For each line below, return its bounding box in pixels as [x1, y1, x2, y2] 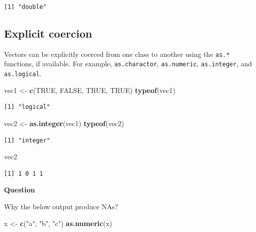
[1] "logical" [4, 103, 51, 111]
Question [4, 185, 35, 195]
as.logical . [4, 68, 42, 79]
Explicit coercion [4, 25, 92, 41]
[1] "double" [4, 3, 47, 10]
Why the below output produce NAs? [4, 201, 118, 211]
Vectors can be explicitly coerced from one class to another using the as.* [4, 48, 230, 59]
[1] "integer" [4, 137, 51, 144]
